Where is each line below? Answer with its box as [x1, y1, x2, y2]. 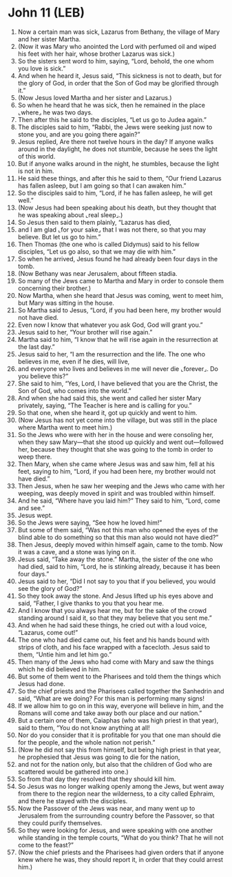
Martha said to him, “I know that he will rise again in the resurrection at [17, 335, 219, 343]
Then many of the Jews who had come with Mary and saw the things [17, 657, 214, 666]
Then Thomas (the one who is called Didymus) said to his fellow [17, 240, 200, 248]
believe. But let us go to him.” [17, 232, 101, 241]
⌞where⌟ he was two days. [17, 108, 93, 117]
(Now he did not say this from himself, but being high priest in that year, [17, 745, 221, 754]
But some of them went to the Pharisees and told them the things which [17, 672, 221, 681]
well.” [17, 196, 34, 204]
